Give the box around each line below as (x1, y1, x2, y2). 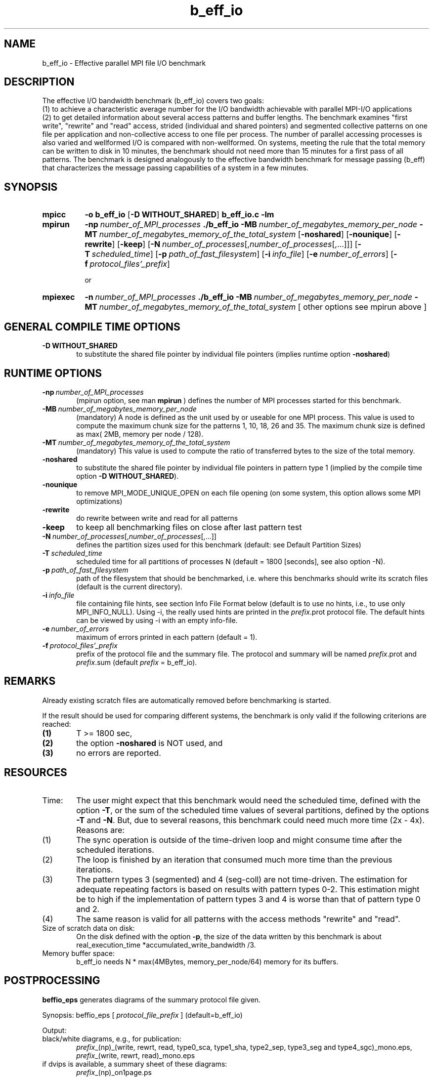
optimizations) (76, 497, 123, 505)
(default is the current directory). (76, 582, 183, 591)
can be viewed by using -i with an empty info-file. (76, 616, 238, 624)
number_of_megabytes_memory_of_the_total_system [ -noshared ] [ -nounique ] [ (99, 229, 397, 240)
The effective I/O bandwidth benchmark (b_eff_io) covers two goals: (42, 96, 264, 105)
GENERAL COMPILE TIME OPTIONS (4, 320, 180, 333)
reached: (42, 719, 71, 728)
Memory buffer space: (42, 949, 115, 957)
